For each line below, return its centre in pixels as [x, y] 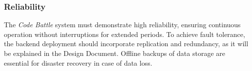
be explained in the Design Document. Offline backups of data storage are [115, 53]
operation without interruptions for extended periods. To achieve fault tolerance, [125, 34]
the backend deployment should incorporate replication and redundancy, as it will [126, 44]
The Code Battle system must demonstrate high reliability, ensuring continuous [122, 25]
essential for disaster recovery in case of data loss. [78, 62]
